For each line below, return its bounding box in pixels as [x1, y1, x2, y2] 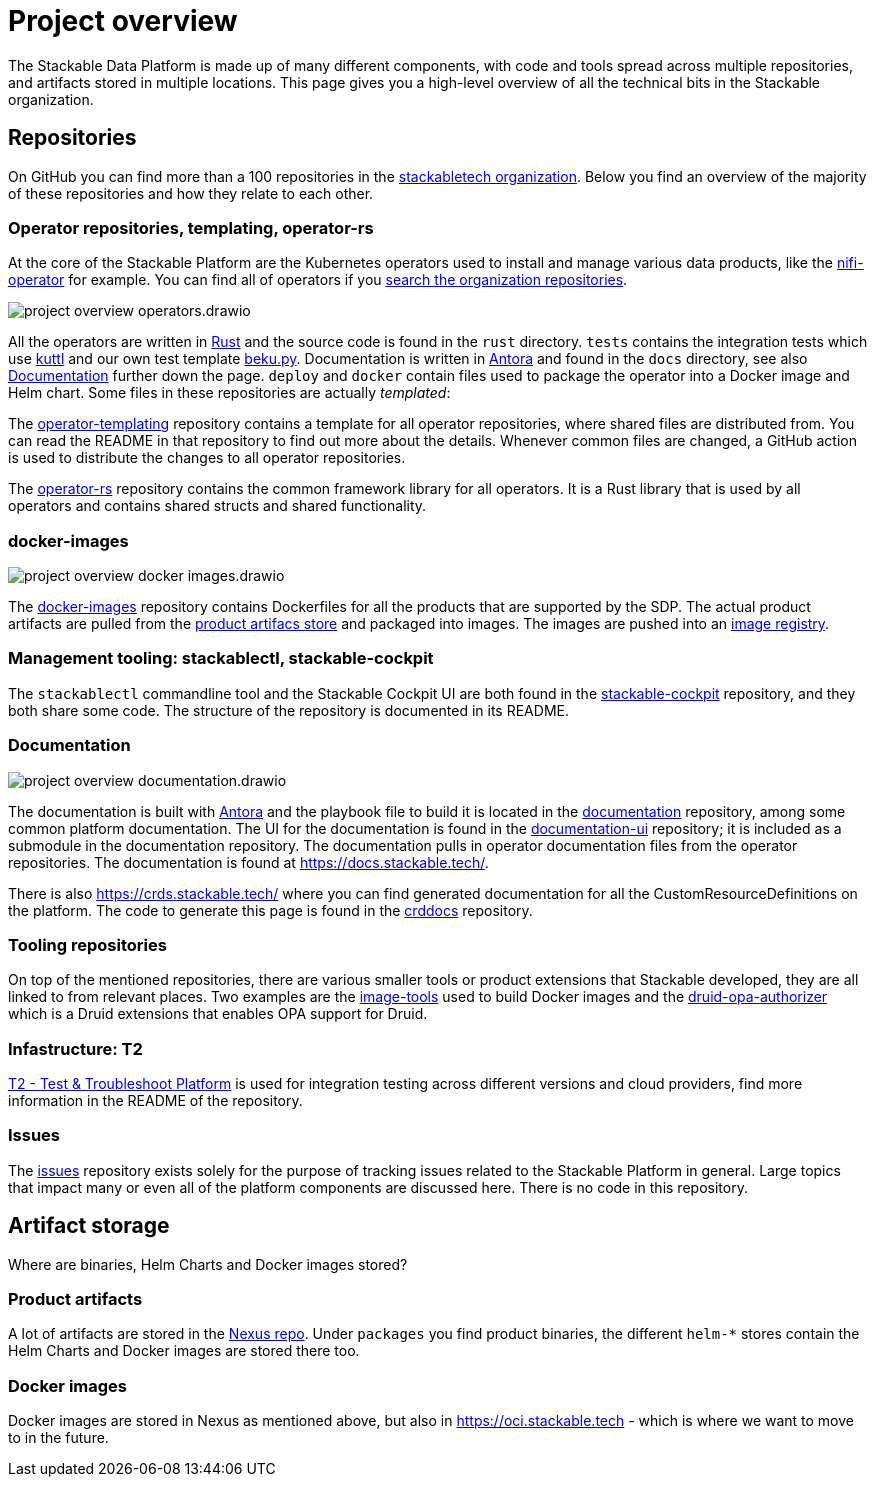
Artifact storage [8, 1213, 170, 1239]
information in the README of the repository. [8, 1092, 303, 1110]
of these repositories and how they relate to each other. [8, 184, 374, 202]
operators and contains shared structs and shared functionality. [8, 497, 427, 515]
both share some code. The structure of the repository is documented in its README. [8, 701, 569, 719]
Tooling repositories [8, 934, 167, 955]
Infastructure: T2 [8, 1038, 143, 1059]
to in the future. [8, 1429, 109, 1447]
